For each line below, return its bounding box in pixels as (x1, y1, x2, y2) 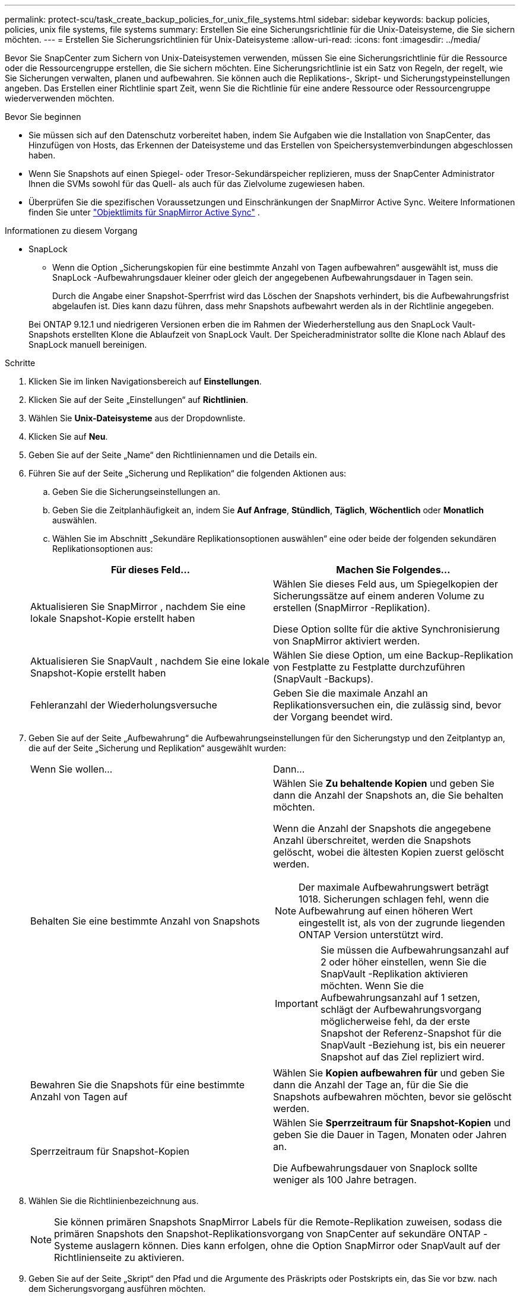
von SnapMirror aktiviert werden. (273, 635, 420, 647)
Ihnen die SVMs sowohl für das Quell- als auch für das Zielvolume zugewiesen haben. (28, 179, 365, 189)
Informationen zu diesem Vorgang (5, 225, 138, 236)
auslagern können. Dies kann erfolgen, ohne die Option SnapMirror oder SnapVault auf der (96, 1240, 500, 1251)
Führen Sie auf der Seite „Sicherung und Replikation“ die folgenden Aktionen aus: (28, 468, 347, 478)
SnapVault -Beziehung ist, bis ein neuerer (320, 1039, 505, 1051)
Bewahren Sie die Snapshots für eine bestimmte (30, 1079, 245, 1091)
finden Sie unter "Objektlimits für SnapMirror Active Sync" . (28, 207, 260, 217)
